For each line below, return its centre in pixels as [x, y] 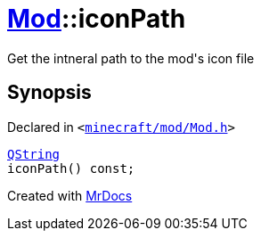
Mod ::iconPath [97, 19]
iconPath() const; [71, 168]
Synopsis [49, 93]
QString [34, 154]
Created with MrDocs [70, 195]
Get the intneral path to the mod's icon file [131, 58]
